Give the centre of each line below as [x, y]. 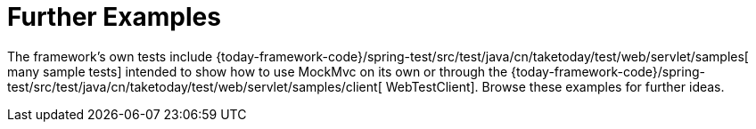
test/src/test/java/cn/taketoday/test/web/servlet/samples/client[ [195, 86]
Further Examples [114, 17]
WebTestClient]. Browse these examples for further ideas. [555, 86]
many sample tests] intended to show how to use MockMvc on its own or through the [258, 71]
